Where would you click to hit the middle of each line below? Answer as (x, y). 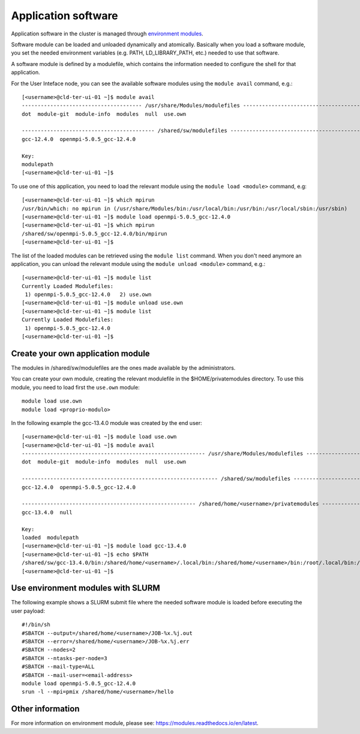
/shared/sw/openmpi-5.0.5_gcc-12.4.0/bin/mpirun (94, 233)
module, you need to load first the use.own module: (76, 387)
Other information (45, 709)
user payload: (28, 611)
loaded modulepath (50, 537)
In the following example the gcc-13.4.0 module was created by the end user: (106, 423)
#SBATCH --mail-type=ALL (58, 667)
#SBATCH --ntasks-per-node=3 (64, 658)
